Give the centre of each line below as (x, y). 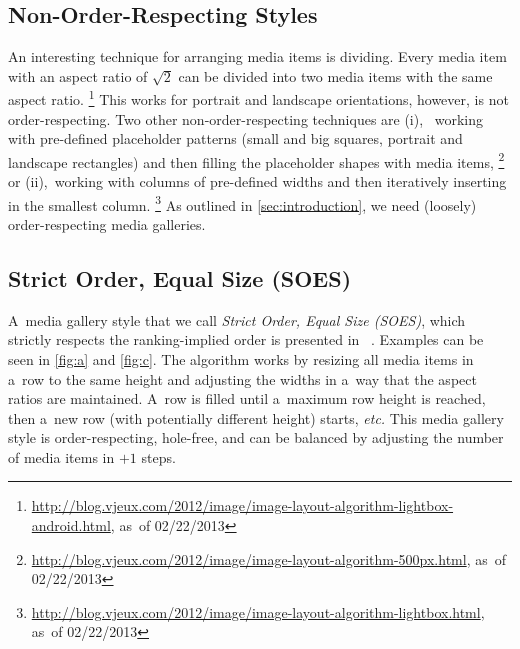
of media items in (61, 456)
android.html (71, 525)
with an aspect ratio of (78, 75)
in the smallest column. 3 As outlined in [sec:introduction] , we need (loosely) (242, 203)
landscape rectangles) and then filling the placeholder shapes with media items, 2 (256, 160)
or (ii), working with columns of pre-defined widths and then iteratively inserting (257, 181)
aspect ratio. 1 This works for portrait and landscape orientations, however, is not (258, 98)
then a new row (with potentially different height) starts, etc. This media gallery (256, 417)
